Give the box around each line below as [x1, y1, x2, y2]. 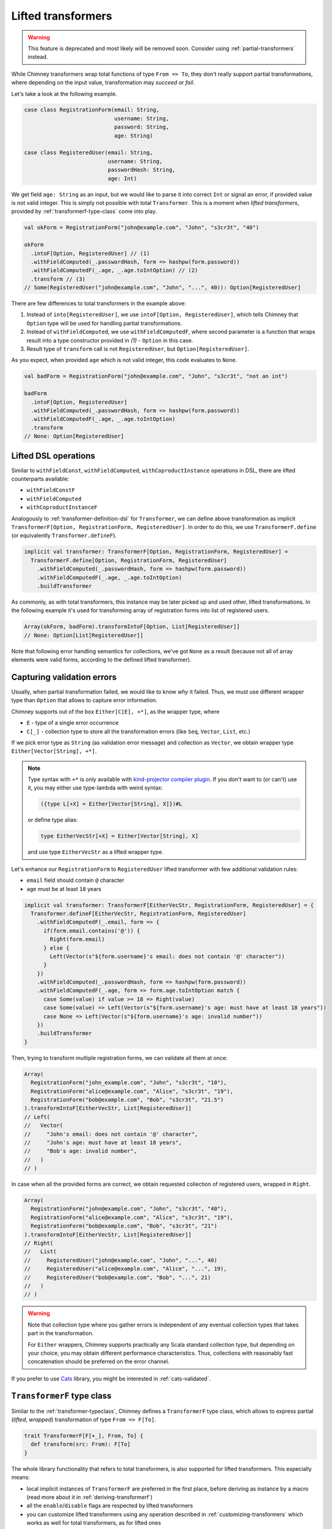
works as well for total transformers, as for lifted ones [26, 1519, 161, 1527]
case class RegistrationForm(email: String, [24, 106, 160, 113]
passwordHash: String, [107, 166, 176, 174]
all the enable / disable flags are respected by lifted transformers [26, 1502, 193, 1509]
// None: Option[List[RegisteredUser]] [24, 632, 143, 639]
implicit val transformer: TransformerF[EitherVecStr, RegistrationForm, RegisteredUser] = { [24, 901, 314, 908]
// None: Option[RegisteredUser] [24, 433, 125, 440]
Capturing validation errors [11, 672, 117, 682]
